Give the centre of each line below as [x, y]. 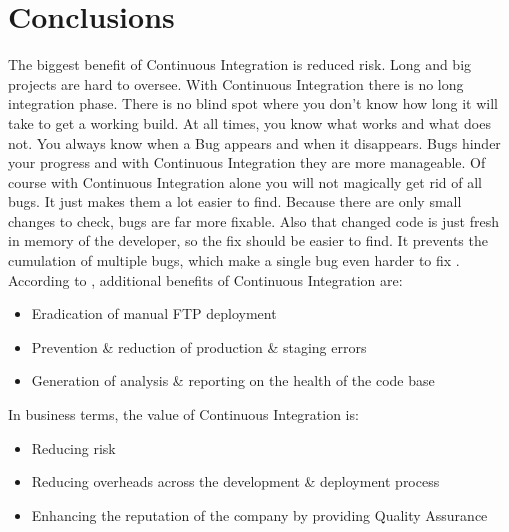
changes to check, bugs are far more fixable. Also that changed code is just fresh [253, 220]
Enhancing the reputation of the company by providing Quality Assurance [259, 514]
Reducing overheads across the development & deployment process [235, 481]
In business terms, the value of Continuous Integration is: [183, 414]
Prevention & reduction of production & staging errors [199, 346]
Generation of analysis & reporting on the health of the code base [233, 380]
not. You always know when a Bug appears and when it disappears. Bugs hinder [254, 142]
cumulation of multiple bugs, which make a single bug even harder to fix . [234, 260]
